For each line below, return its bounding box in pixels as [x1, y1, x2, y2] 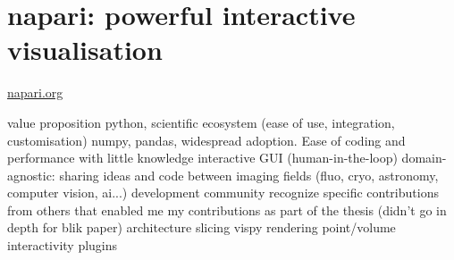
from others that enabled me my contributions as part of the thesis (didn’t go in [7, 200, 447, 219]
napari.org [7, 83, 63, 102]
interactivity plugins [7, 236, 118, 255]
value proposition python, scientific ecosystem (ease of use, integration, [7, 113, 395, 131]
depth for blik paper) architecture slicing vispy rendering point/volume [7, 218, 396, 237]
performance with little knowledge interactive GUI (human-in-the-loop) [7, 148, 398, 167]
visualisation [7, 31, 163, 68]
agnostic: [7, 165, 55, 184]
